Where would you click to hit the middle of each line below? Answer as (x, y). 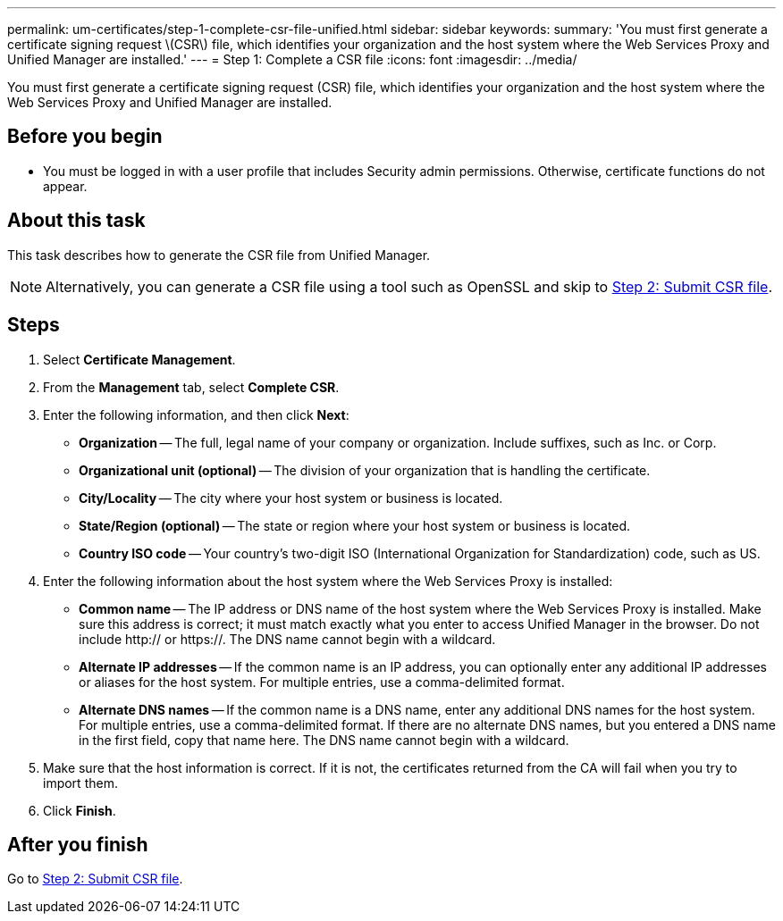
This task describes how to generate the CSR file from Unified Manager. (219, 255)
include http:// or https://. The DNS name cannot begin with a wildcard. (287, 639)
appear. (65, 186)
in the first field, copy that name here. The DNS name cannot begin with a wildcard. (324, 740)
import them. (80, 783)
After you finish (78, 844)
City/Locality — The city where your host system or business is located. (291, 498)
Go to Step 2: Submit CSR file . (95, 879)
